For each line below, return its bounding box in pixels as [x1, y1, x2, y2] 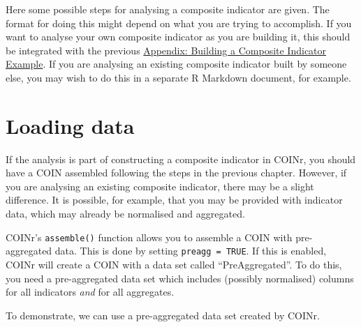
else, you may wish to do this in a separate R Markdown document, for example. [6, 70, 351, 84]
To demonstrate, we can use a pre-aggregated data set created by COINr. [6, 307, 320, 322]
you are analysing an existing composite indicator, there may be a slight [6, 178, 314, 193]
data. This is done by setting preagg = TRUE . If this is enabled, [54, 243, 327, 258]
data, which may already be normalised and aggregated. [6, 206, 245, 221]
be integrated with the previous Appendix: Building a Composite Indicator [6, 43, 327, 57]
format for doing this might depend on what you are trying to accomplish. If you [6, 15, 352, 30]
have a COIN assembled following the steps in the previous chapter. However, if [6, 165, 347, 180]
